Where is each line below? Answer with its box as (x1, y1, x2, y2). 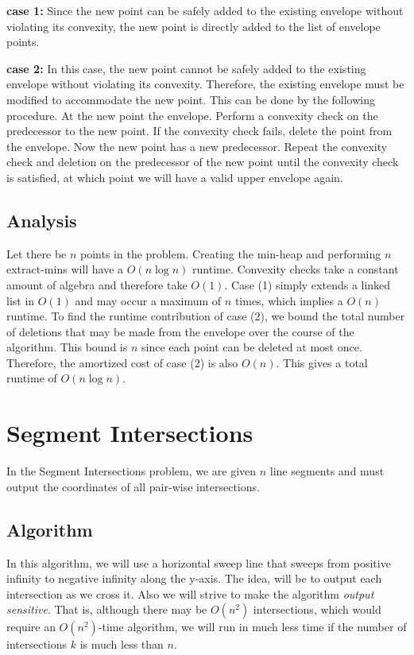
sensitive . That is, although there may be (6, 601, 207, 618)
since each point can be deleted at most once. (141, 339, 362, 355)
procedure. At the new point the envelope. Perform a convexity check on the (6, 107, 378, 123)
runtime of (6, 370, 57, 386)
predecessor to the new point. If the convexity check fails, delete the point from (6, 122, 393, 139)
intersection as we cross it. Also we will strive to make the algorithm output (6, 585, 374, 602)
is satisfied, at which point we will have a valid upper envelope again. (6, 169, 343, 185)
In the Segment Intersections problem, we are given (6, 463, 257, 479)
